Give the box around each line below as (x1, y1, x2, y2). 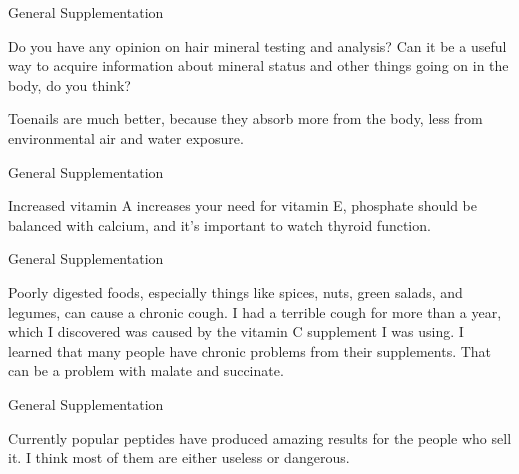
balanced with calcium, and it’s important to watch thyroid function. (8, 214, 431, 235)
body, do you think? (8, 74, 131, 95)
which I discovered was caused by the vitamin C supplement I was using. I (8, 321, 464, 342)
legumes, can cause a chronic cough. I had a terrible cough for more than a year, (8, 301, 502, 322)
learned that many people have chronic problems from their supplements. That (8, 340, 492, 361)
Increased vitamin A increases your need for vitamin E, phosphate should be (8, 195, 477, 216)
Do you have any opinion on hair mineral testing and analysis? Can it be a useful (8, 35, 507, 56)
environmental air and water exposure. (8, 127, 244, 148)
